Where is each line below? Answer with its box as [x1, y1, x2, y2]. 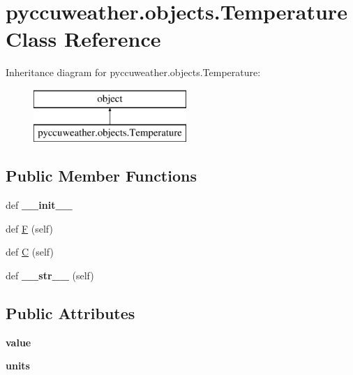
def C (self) [6, 244, 54, 259]
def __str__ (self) [6, 268, 94, 283]
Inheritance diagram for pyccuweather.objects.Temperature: [6, 65, 261, 80]
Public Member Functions [6, 165, 197, 186]
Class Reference [6, 24, 161, 53]
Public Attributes [6, 302, 135, 324]
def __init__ [6, 198, 73, 212]
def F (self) [6, 221, 53, 235]
